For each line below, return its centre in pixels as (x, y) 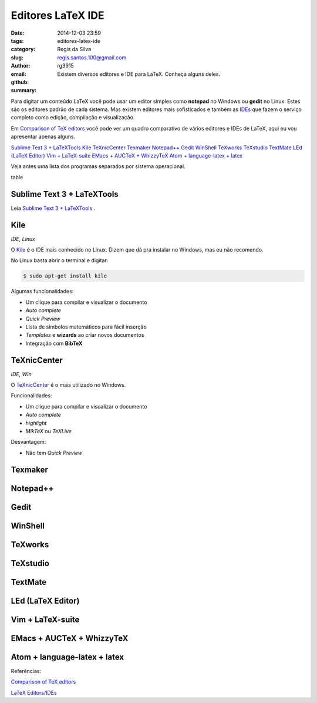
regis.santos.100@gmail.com (92, 57)
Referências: (26, 671)
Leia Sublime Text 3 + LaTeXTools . (53, 208)
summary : (24, 91)
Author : (21, 66)
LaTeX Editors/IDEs (34, 692)
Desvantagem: (28, 442)
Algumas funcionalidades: (42, 292)
